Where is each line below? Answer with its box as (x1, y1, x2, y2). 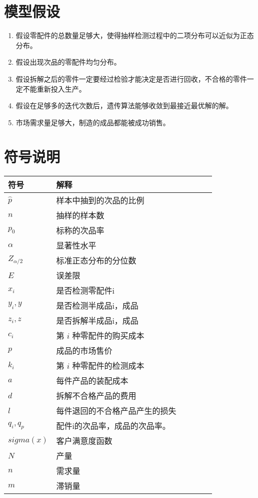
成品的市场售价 (56, 345, 112, 357)
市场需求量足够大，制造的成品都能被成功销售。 (15, 117, 170, 127)
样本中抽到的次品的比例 (56, 194, 144, 206)
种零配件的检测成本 (72, 360, 144, 372)
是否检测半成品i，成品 (56, 300, 138, 312)
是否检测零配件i (56, 285, 114, 297)
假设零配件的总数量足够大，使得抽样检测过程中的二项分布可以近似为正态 (15, 30, 254, 41)
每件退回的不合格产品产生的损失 (56, 405, 176, 417)
